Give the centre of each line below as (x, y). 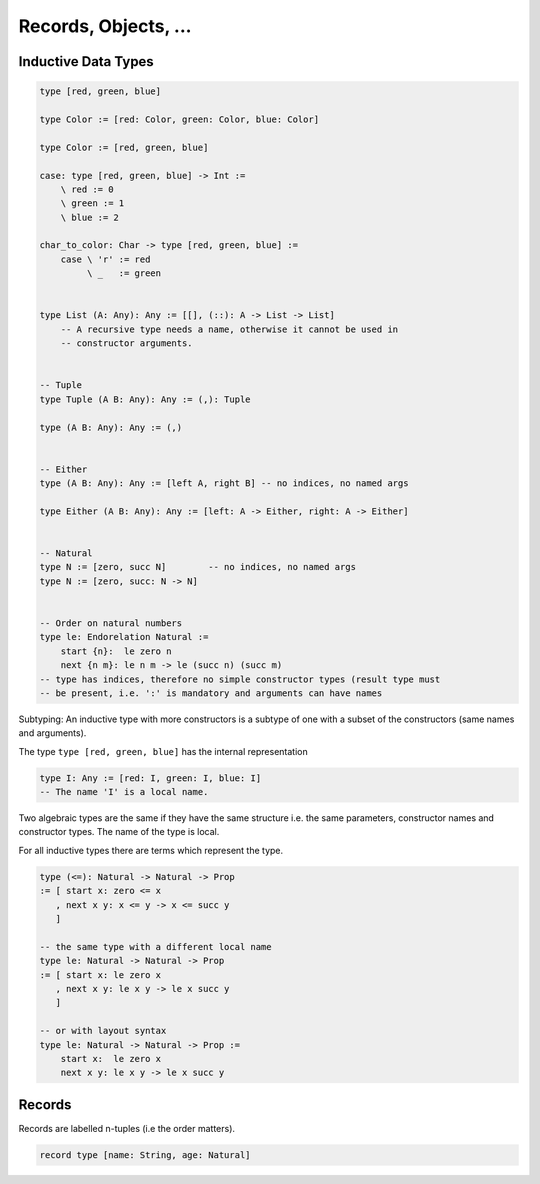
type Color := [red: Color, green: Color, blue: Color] (179, 119)
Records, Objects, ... (105, 26)
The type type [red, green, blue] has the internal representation (163, 751)
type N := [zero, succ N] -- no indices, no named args (198, 567)
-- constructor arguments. (127, 343)
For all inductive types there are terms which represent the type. (151, 850)
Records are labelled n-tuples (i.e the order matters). (126, 1128)
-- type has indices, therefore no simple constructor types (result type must (240, 679)
